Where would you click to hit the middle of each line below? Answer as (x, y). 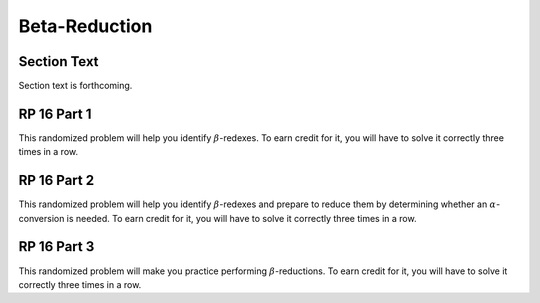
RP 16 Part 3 (56, 246)
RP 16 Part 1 (55, 113)
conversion (41, 218)
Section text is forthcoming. (75, 86)
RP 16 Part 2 (56, 180)
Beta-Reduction (85, 26)
